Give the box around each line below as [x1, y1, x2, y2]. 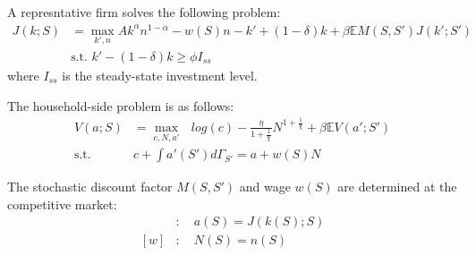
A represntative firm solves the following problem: [7, 3, 281, 21]
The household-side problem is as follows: [7, 96, 234, 115]
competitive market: [7, 194, 117, 213]
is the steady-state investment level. [62, 65, 258, 84]
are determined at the [337, 177, 457, 196]
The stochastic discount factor [7, 177, 173, 196]
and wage [239, 177, 291, 196]
